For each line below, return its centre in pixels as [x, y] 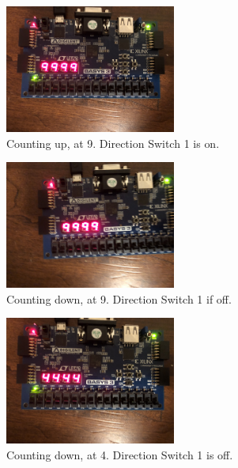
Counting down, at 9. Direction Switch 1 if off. [119, 298]
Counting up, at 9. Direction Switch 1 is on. [113, 143]
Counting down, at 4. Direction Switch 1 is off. [120, 454]
